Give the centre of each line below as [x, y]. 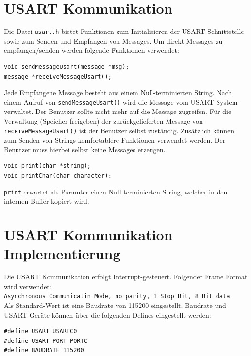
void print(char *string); [47, 166]
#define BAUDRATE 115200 [44, 350]
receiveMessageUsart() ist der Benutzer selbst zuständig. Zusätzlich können [119, 130]
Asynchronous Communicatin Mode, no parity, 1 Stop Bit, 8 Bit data [117, 297]
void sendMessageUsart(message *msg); [67, 67]
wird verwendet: [28, 286]
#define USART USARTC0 [41, 332]
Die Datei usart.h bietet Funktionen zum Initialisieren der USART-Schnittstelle [124, 31]
